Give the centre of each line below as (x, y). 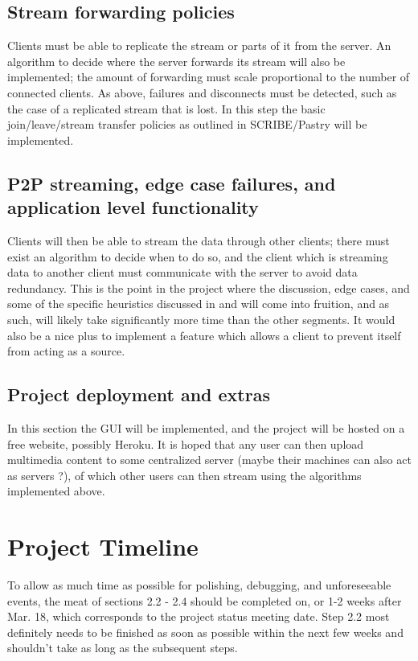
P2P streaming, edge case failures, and (172, 183)
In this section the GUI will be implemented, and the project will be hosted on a (206, 427)
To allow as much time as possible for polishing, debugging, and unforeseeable (199, 585)
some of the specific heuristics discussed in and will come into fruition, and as (199, 304)
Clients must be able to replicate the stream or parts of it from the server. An (199, 45)
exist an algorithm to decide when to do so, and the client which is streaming (198, 256)
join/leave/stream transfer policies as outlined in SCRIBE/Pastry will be (187, 124)
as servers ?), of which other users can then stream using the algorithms (184, 475)
